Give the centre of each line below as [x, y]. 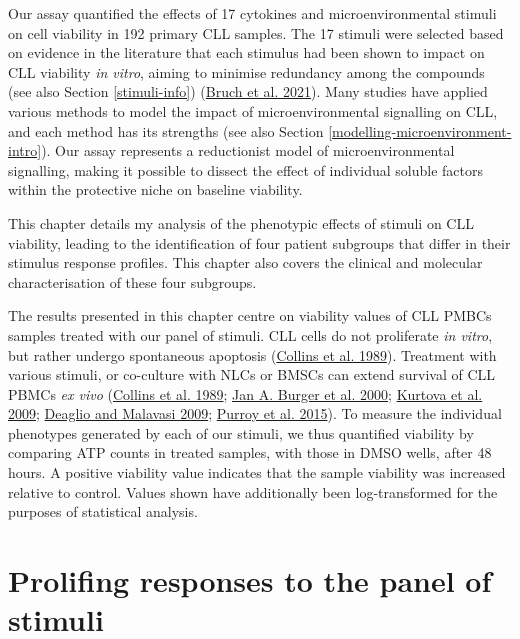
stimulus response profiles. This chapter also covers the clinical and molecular [245, 262]
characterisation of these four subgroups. [132, 281]
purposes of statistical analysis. [103, 511]
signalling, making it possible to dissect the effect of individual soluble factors [246, 169]
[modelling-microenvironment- [420, 130]
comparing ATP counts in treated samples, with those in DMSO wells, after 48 [250, 452]
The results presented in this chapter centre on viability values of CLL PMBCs [250, 315]
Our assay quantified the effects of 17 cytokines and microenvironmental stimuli [252, 13]
